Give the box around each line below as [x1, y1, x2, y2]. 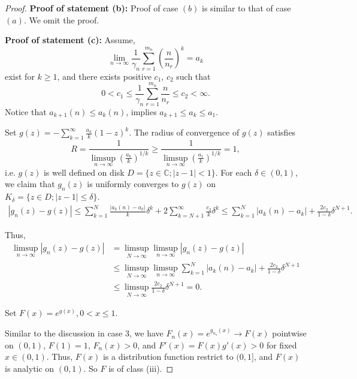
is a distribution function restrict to [102, 350, 234, 363]
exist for [5, 70, 35, 82]
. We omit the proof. [23, 13, 99, 26]
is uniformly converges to [87, 178, 179, 190]
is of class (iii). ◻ [108, 362, 174, 374]
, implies [126, 105, 157, 118]
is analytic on [5, 362, 55, 374]
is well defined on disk [43, 166, 125, 178]
